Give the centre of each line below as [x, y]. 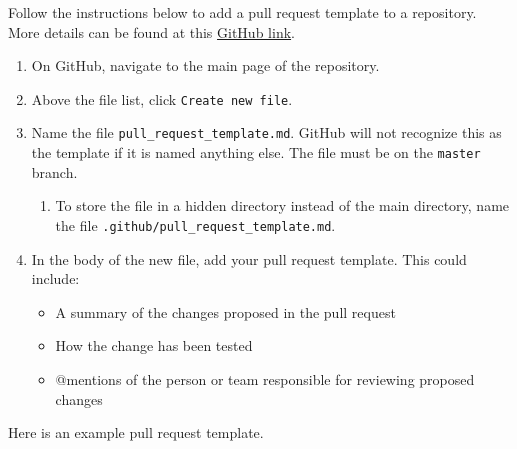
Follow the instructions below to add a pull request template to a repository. [242, 12]
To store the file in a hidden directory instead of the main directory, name [282, 205]
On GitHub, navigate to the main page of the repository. [205, 65]
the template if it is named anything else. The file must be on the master [256, 152]
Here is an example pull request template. [136, 432]
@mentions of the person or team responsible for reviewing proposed [265, 378]
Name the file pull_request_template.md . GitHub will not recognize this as [266, 132]
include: [55, 278]
